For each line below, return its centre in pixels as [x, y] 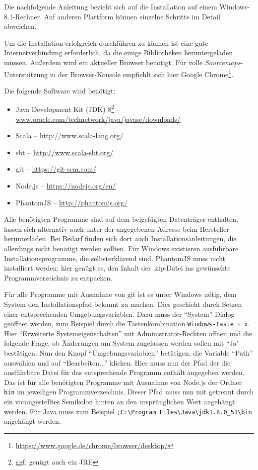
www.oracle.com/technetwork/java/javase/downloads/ [98, 119]
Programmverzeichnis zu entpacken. [58, 277]
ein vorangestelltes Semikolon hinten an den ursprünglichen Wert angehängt [120, 402]
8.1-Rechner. [23, 16]
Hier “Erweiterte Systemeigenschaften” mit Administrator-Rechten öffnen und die [128, 333]
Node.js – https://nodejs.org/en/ [66, 186]
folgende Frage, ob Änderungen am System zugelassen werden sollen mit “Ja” [122, 343]
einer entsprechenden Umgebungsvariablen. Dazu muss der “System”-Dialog [119, 314]
